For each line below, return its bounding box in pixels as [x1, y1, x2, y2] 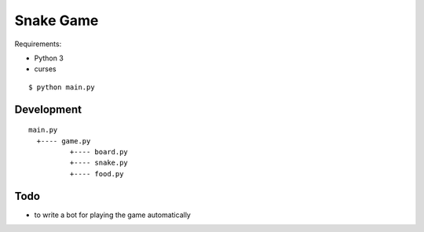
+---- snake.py [69, 158, 129, 168]
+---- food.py [69, 169, 124, 178]
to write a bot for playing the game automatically [34, 210, 192, 219]
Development [14, 103, 82, 116]
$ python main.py [28, 82, 95, 92]
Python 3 [34, 53, 64, 63]
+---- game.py [36, 136, 91, 145]
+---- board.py [69, 147, 129, 156]
